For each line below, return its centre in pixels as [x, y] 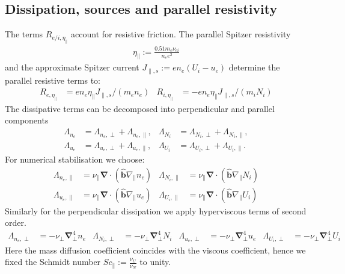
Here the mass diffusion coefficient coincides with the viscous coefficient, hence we [155, 250]
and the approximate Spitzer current [72, 67]
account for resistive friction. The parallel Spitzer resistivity [181, 34]
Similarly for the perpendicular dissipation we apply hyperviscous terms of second [156, 210]
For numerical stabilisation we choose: [75, 159]
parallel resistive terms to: [53, 80]
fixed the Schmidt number [53, 262]
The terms [24, 34]
